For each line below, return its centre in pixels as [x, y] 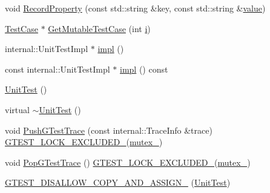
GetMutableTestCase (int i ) [99, 28]
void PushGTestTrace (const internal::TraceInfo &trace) [109, 130]
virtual [17, 109]
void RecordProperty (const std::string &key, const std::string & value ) [135, 8]
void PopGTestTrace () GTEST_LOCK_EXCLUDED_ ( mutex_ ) [128, 162]
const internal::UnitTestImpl [58, 69]
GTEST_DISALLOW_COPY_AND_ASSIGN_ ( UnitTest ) [118, 182]
